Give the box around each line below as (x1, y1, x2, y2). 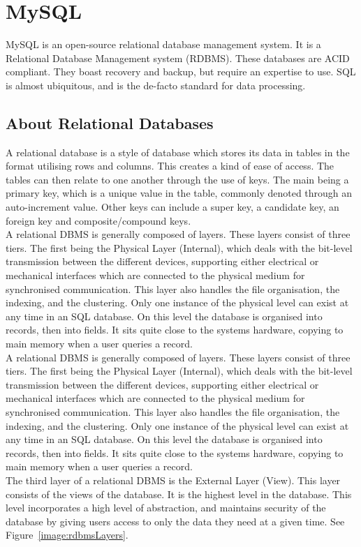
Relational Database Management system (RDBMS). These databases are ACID (6, 50, 350, 65)
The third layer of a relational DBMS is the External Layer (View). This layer (6, 472, 341, 487)
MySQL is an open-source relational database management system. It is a (6, 37, 321, 52)
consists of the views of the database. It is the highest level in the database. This (6, 486, 352, 501)
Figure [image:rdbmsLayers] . (6, 527, 128, 542)
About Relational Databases (6, 112, 214, 133)
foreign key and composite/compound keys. (6, 213, 191, 227)
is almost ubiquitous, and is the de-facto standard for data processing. (6, 77, 306, 92)
